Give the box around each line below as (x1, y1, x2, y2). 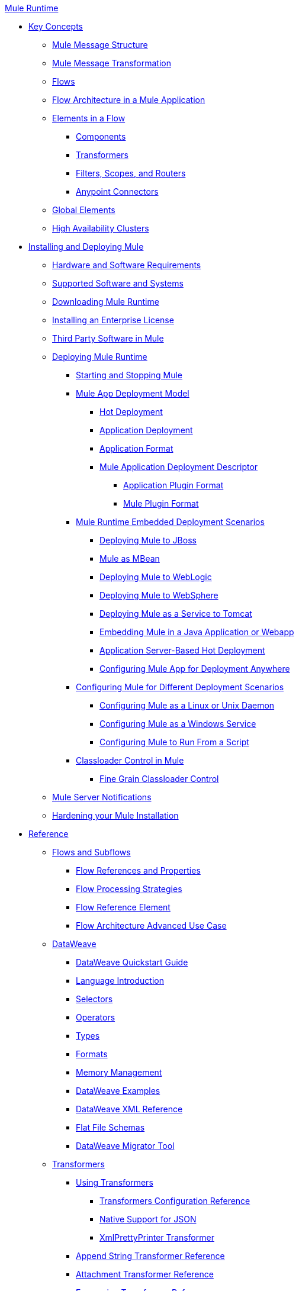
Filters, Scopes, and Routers (76, 168, 186, 178)
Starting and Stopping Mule (76, 370, 183, 380)
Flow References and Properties (76, 865, 201, 875)
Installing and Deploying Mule (28, 242, 144, 252)
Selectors (76, 994, 113, 1004)
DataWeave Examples (76, 1086, 160, 1096)
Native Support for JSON (99, 1214, 197, 1224)
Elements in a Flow (52, 113, 126, 123)
